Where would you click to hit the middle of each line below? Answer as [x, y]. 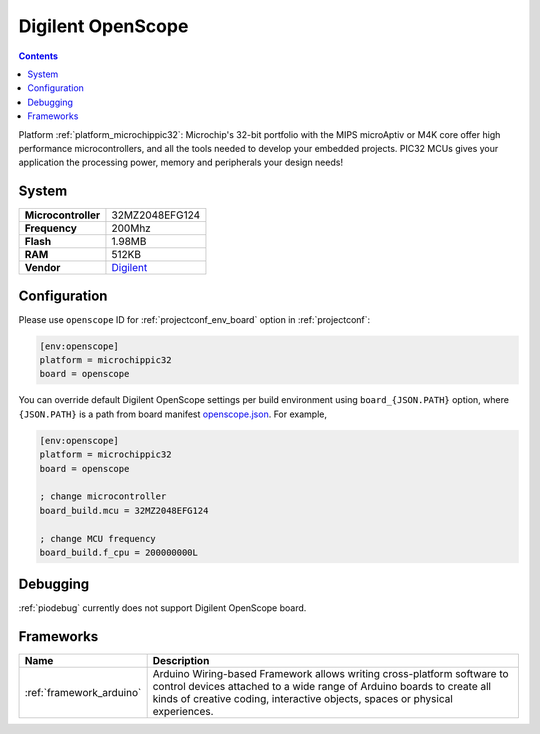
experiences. [183, 712]
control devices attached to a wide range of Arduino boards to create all [322, 687]
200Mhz [131, 228]
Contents [38, 56]
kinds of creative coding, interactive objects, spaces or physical [303, 699]
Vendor [42, 268]
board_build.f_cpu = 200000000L [119, 552]
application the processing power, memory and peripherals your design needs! [181, 162]
